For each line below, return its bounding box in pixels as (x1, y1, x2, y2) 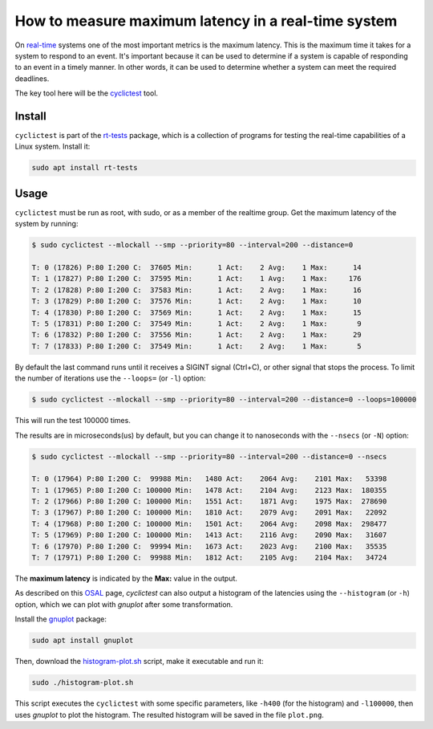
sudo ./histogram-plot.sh (31, 678, 134, 687)
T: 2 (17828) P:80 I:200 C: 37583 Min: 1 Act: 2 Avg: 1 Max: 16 (31, 285, 362, 295)
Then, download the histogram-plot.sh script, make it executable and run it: (14, 657, 264, 666)
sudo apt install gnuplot (31, 636, 134, 646)
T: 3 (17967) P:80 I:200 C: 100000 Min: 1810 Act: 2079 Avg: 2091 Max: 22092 (31, 508, 387, 517)
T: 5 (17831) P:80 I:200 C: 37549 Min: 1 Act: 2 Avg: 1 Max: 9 (31, 320, 362, 328)
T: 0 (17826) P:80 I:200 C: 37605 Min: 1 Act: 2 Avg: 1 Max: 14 (31, 263, 362, 272)
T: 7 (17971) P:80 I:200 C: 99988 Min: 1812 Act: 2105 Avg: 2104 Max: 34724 (31, 553, 387, 562)
